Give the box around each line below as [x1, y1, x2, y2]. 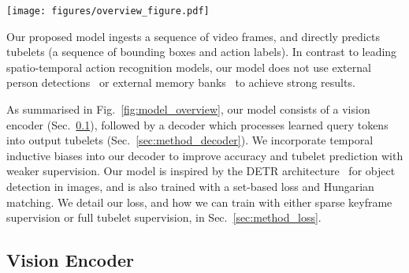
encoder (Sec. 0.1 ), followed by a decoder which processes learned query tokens [6, 116, 389, 133]
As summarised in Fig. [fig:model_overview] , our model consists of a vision [6, 101, 370, 118]
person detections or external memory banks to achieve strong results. [6, 74, 355, 91]
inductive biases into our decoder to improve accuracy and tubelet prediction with [6, 147, 403, 163]
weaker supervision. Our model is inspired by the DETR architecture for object [6, 163, 396, 179]
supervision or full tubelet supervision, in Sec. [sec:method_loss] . [6, 209, 322, 226]
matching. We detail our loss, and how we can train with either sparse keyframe [6, 193, 392, 210]
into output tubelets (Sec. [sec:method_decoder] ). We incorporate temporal [6, 132, 374, 148]
